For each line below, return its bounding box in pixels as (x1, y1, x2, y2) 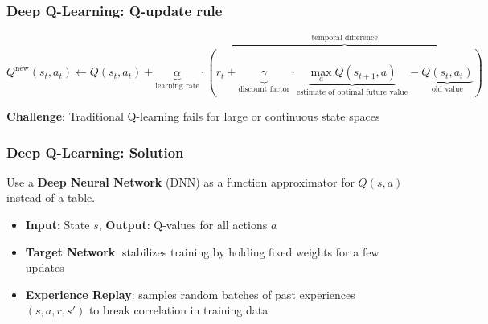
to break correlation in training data (88, 301, 269, 318)
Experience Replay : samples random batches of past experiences (25, 285, 355, 302)
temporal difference (311, 33, 378, 42)
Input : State (25, 216, 90, 233)
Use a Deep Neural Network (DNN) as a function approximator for (6, 173, 355, 190)
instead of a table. (6, 189, 96, 206)
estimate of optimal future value (297, 88, 408, 97)
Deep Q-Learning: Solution (6, 141, 184, 162)
